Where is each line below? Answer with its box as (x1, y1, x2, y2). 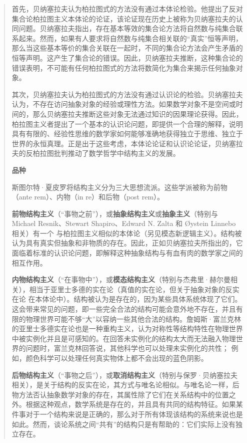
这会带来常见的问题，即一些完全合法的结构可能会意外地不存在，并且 (11, 304, 236, 314)
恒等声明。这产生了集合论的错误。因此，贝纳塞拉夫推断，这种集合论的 (11, 52, 243, 63)
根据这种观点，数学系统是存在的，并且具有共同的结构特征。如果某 (25, 399, 243, 409)
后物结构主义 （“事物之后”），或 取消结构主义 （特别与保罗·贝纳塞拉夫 (11, 369, 237, 380)
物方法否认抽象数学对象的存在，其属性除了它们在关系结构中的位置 (11, 389, 229, 399)
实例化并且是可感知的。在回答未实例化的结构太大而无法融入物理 (25, 333, 236, 343)
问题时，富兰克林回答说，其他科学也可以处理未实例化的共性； (25, 343, 229, 353)
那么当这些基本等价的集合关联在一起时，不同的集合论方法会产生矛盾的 (11, 43, 243, 53)
